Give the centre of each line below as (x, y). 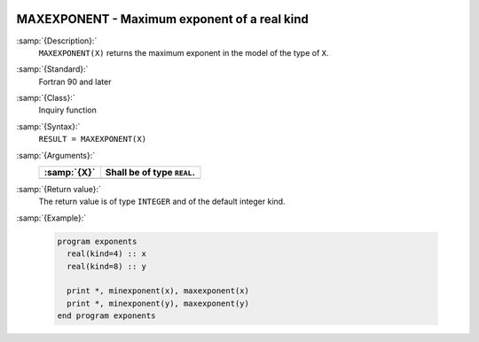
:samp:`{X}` (70, 173)
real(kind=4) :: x (106, 254)
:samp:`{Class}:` (46, 98)
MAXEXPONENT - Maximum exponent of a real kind (163, 19)
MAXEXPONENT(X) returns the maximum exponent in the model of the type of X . (184, 52)
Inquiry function (67, 110)
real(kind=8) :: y (106, 266)
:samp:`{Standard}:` (52, 69)
